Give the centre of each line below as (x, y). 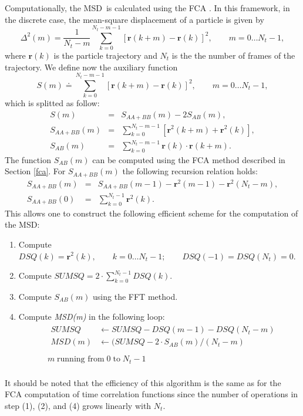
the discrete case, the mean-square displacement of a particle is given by (134, 19)
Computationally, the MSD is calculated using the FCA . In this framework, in (147, 8)
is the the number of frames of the (233, 55)
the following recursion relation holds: (190, 171)
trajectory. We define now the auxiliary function (91, 67)
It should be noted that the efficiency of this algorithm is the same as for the (143, 382)
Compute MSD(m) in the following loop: (92, 316)
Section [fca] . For (35, 171)
